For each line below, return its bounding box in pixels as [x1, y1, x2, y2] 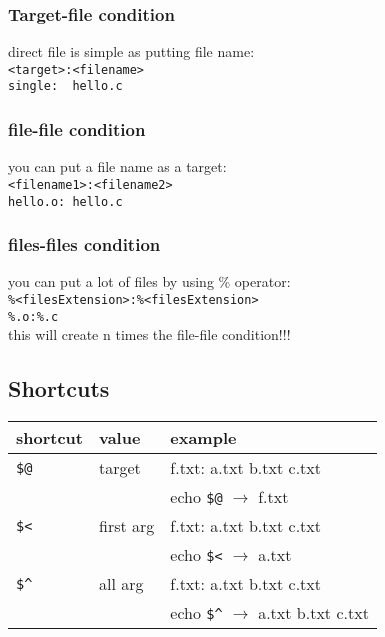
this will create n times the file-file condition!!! [8, 324, 291, 345]
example [170, 426, 237, 450]
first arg [98, 514, 155, 538]
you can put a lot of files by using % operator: [8, 271, 291, 292]
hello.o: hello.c [8, 194, 123, 209]
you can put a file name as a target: [8, 156, 227, 177]
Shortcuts [8, 373, 110, 404]
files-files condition [8, 232, 161, 257]
